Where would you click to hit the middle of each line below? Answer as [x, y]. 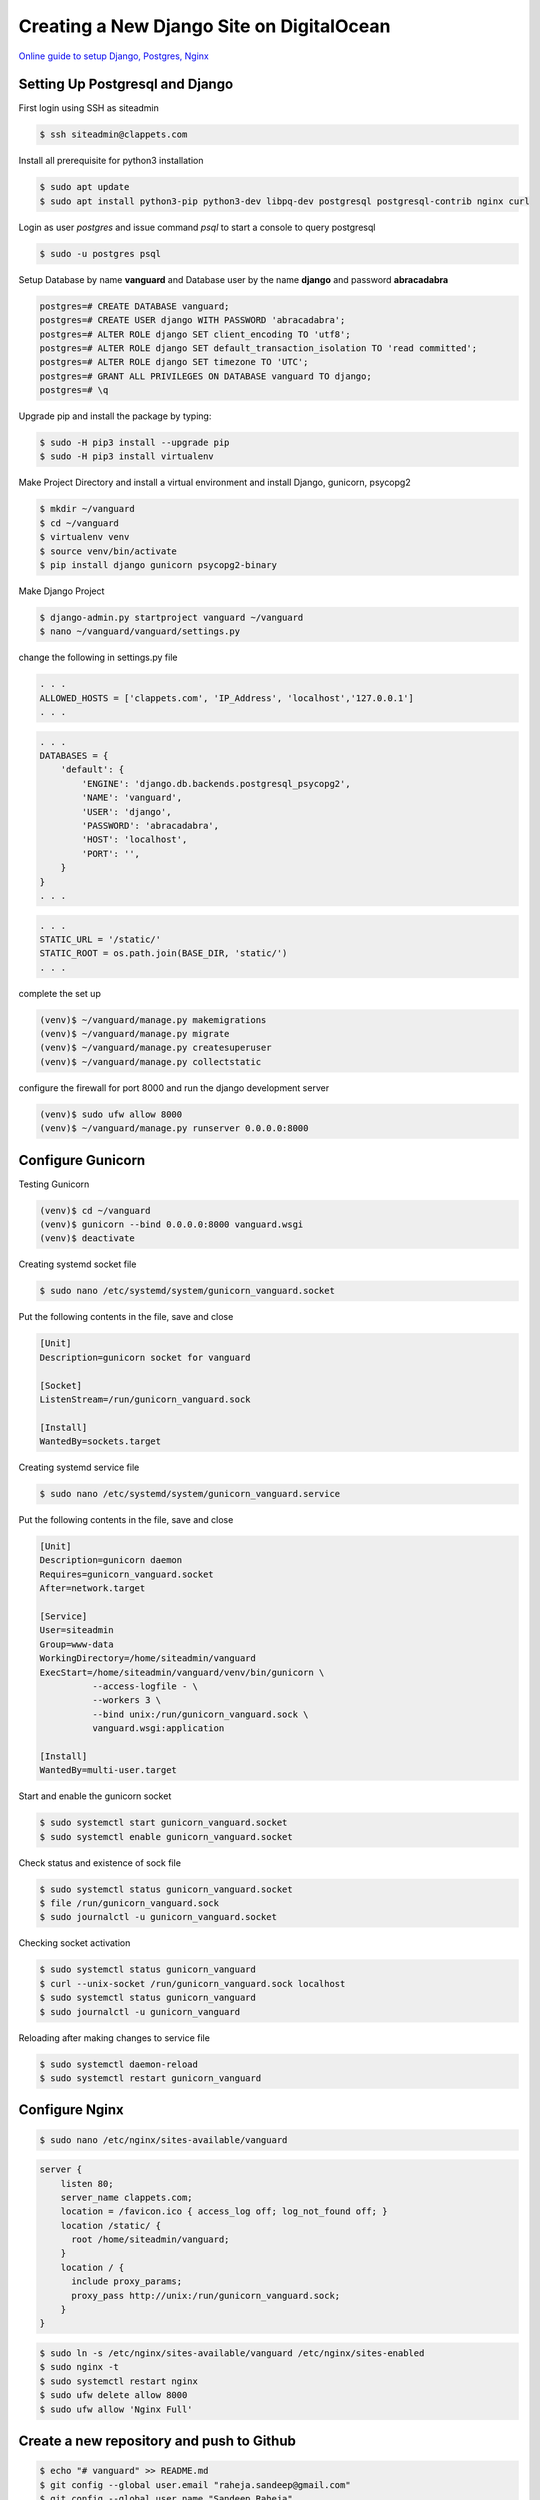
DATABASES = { [74, 756]
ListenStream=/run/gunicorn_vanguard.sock [145, 1399]
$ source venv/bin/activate [108, 551]
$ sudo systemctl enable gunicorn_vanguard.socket [166, 1836]
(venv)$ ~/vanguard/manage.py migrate [134, 1034]
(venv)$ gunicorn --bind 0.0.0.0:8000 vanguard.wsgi [171, 1224]
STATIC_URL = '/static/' [100, 939]
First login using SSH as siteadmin [89, 108]
